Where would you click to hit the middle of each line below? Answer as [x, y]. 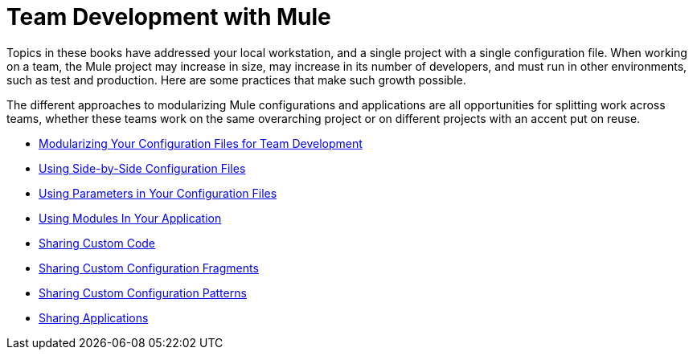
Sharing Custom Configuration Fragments [149, 268]
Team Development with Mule [169, 17]
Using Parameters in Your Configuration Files [158, 193]
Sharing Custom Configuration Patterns [143, 293]
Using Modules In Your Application [130, 218]
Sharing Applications [94, 317]
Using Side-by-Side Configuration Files [142, 168]
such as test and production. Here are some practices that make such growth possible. [236, 80]
